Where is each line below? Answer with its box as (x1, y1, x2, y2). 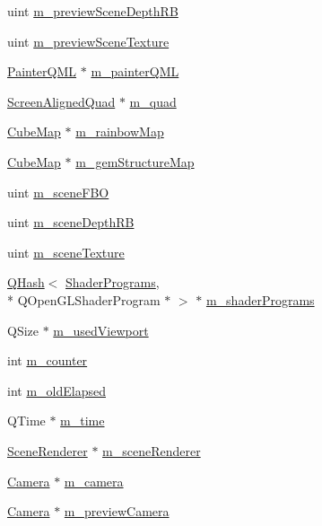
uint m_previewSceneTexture (7, 31, 170, 50)
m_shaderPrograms (205, 290, 315, 309)
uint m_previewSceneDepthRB (7, 2, 178, 20)
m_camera (64, 471, 124, 490)
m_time (60, 411, 105, 430)
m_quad (129, 92, 177, 110)
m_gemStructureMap (75, 152, 195, 171)
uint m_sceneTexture (7, 242, 125, 261)
